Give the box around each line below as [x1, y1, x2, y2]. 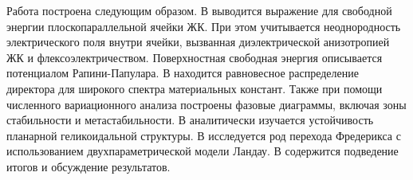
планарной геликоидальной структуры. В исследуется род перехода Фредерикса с [6, 127, 401, 143]
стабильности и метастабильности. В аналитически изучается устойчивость [6, 112, 374, 128]
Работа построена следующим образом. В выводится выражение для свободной [6, 2, 392, 18]
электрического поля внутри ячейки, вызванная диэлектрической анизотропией [6, 33, 390, 50]
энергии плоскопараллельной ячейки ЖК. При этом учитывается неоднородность [6, 18, 401, 34]
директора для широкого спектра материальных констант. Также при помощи [6, 80, 383, 96]
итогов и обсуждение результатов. [6, 158, 171, 174]
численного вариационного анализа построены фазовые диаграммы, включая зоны [6, 96, 407, 112]
